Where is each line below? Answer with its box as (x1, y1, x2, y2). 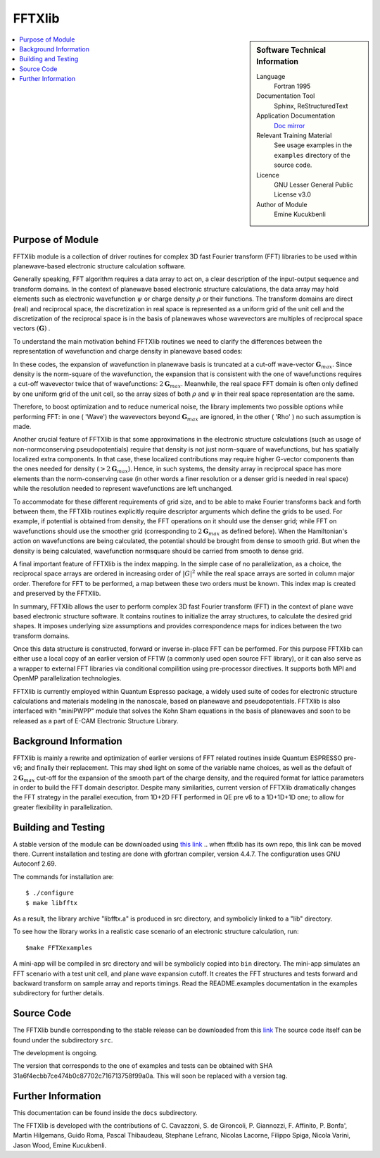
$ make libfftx (25, 899, 78, 907)
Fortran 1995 (274, 82, 311, 91)
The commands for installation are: (13, 872, 114, 880)
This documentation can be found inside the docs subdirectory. (13, 1108, 198, 1116)
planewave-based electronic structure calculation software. (13, 262, 186, 270)
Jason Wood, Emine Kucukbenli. (13, 1141, 107, 1150)
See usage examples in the (274, 141, 353, 149)
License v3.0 (274, 190, 311, 199)
